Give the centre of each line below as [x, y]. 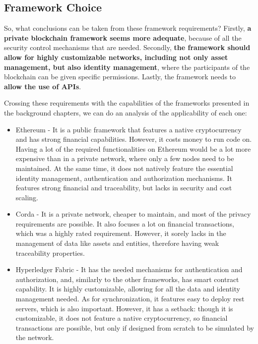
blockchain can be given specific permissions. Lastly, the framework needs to [120, 77]
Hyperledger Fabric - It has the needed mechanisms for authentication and [129, 269]
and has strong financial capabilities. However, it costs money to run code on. [134, 139]
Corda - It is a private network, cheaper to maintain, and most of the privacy [133, 214]
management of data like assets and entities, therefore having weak [117, 243]
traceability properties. [50, 253]
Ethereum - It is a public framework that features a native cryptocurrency [129, 129]
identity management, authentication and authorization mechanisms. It [124, 178]
